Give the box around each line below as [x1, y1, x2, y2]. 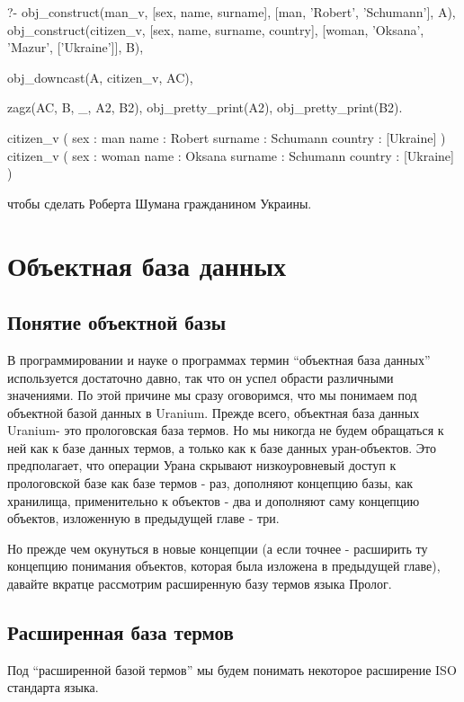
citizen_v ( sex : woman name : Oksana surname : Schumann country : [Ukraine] [7, 146, 454, 164]
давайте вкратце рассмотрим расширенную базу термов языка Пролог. [7, 574, 392, 593]
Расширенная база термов [7, 618, 234, 646]
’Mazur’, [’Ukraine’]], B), [7, 38, 144, 57]
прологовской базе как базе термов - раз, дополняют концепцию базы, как [7, 474, 414, 493]
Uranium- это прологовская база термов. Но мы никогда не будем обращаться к [7, 421, 444, 440]
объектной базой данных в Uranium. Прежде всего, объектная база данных [7, 403, 420, 422]
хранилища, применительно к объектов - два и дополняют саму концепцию [7, 491, 420, 510]
